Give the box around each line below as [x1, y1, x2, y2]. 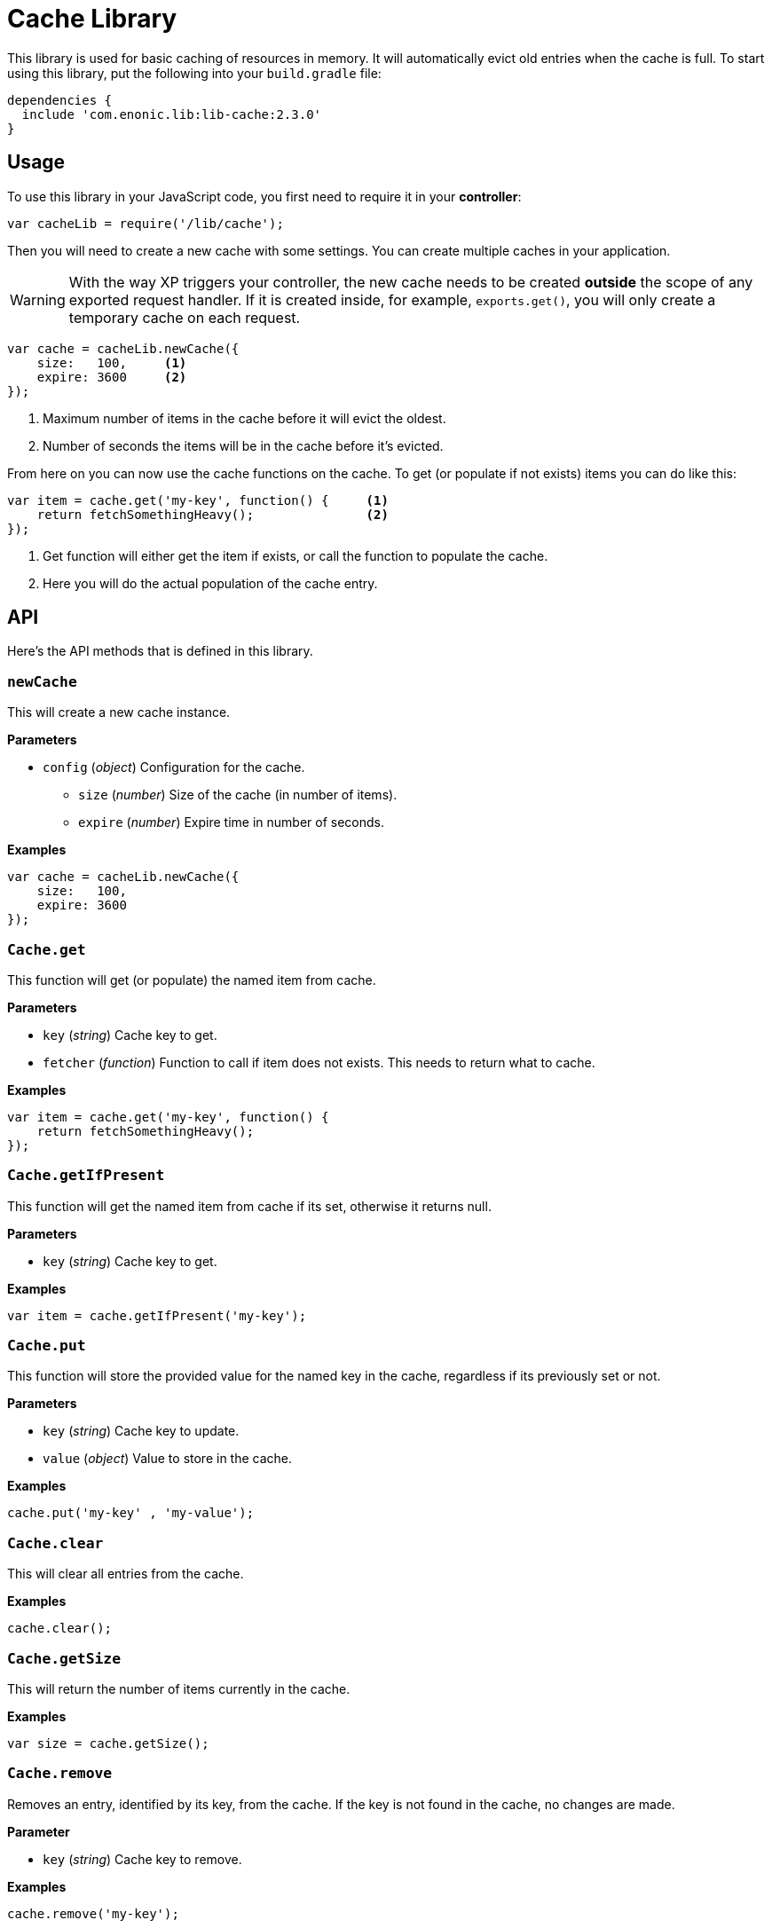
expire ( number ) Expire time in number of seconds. [78, 814, 384, 830]
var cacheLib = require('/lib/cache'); [7, 216, 284, 231]
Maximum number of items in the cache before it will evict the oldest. [43, 410, 446, 426]
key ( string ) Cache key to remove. [43, 1851, 242, 1867]
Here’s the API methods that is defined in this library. [7, 643, 313, 659]
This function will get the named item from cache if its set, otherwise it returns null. [7, 1198, 492, 1214]
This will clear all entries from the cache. [7, 1566, 244, 1582]
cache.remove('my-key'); [7, 1906, 179, 1921]
